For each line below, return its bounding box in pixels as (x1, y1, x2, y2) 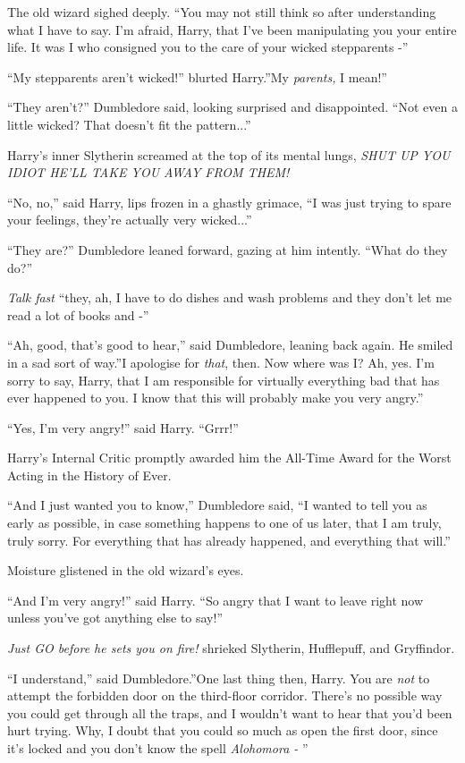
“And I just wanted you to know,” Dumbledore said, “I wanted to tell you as (7, 496, 427, 514)
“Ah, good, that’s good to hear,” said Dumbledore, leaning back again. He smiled (7, 335, 453, 354)
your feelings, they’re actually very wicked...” (7, 210, 252, 229)
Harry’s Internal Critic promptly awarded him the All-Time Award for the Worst (7, 448, 452, 467)
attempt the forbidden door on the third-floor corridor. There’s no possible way (7, 686, 443, 705)
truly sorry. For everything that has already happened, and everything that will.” (7, 530, 451, 549)
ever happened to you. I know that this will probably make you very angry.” (7, 388, 424, 407)
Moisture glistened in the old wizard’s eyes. (7, 561, 244, 580)
